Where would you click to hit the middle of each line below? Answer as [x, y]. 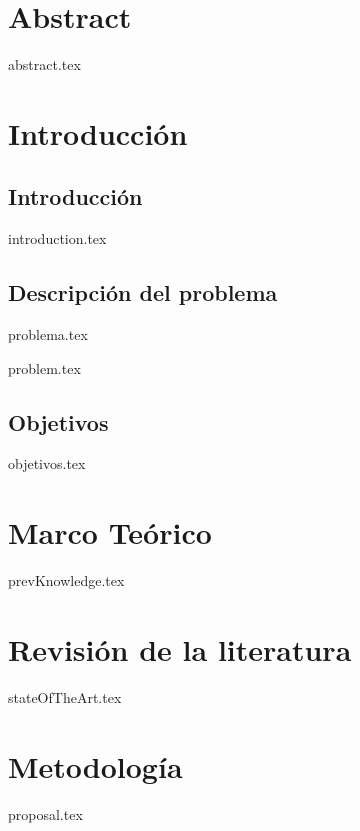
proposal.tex [45, 813]
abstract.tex [44, 64]
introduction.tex [57, 238]
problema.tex [48, 334]
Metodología [95, 765]
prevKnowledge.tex [66, 580]
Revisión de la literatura [180, 648]
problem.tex [44, 367]
